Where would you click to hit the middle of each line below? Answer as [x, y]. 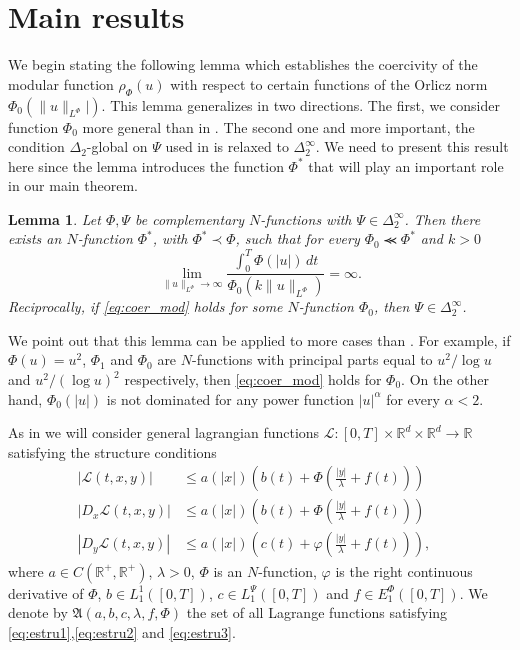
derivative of [46, 592]
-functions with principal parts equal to [312, 359]
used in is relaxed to [227, 146]
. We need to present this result [412, 146]
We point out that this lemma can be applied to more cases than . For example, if [259, 339]
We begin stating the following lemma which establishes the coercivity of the [243, 64]
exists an [35, 238]
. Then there [442, 218]
